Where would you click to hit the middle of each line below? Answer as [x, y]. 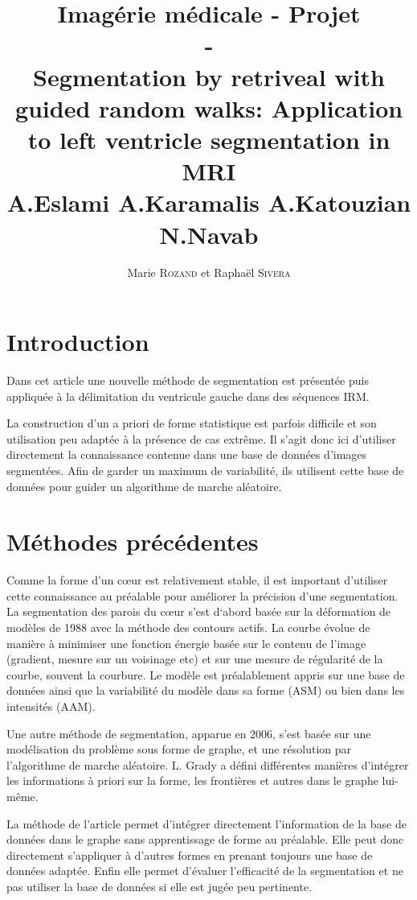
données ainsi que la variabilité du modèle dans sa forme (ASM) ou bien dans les [206, 690]
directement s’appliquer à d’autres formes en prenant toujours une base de [190, 855]
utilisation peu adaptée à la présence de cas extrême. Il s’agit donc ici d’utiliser [201, 438]
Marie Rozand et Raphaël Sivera [209, 272]
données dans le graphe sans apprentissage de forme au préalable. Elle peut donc [205, 839]
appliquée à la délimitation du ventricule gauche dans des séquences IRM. [188, 396]
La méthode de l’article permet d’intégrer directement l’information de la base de [206, 823]
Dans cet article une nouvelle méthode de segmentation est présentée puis [188, 380]
